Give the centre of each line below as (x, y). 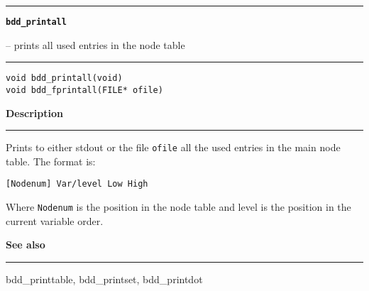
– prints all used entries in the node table (95, 44)
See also (26, 245)
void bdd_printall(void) (64, 78)
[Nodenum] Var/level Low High (77, 184)
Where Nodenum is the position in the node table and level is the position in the (178, 207)
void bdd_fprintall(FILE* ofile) (84, 90)
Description (35, 112)
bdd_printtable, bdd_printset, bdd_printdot (104, 279)
